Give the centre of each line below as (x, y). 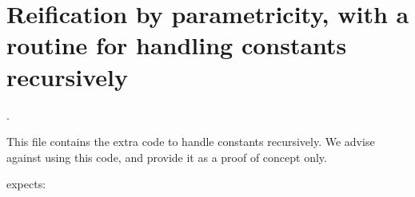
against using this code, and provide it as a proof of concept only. (167, 157)
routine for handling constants (177, 45)
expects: (26, 184)
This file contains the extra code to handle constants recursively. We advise (191, 142)
